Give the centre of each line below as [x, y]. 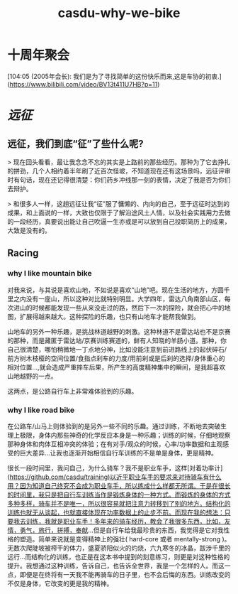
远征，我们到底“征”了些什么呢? [75, 144]
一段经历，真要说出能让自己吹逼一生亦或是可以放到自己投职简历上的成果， [122, 221]
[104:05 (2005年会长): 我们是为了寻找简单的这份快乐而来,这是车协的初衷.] [114, 76]
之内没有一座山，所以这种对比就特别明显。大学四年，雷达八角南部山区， [119, 298]
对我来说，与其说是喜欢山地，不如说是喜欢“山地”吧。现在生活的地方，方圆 [116, 290]
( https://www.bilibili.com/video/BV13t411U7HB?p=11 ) [84, 84]
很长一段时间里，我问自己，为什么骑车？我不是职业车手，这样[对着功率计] [115, 468]
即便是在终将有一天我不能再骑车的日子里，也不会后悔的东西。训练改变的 [125, 574]
